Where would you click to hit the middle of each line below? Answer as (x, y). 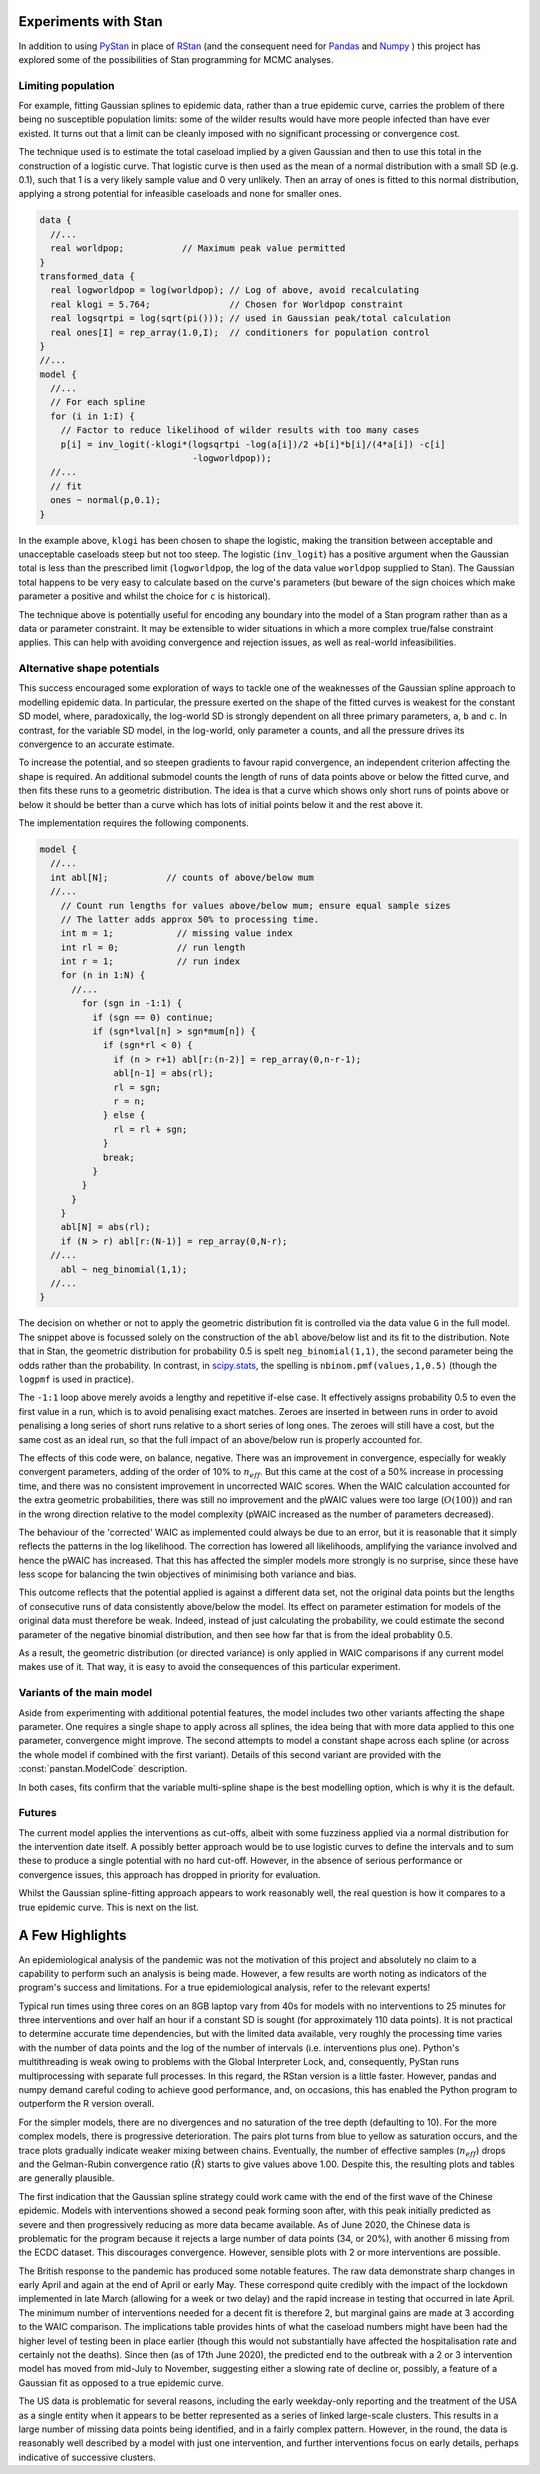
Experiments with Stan (91, 21)
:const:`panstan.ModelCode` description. (103, 1769)
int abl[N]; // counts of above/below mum (182, 877)
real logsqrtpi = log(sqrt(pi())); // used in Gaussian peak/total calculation (251, 318)
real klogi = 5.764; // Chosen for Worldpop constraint (227, 304)
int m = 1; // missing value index (177, 933)
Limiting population (66, 85)
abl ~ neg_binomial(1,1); (124, 1269)
